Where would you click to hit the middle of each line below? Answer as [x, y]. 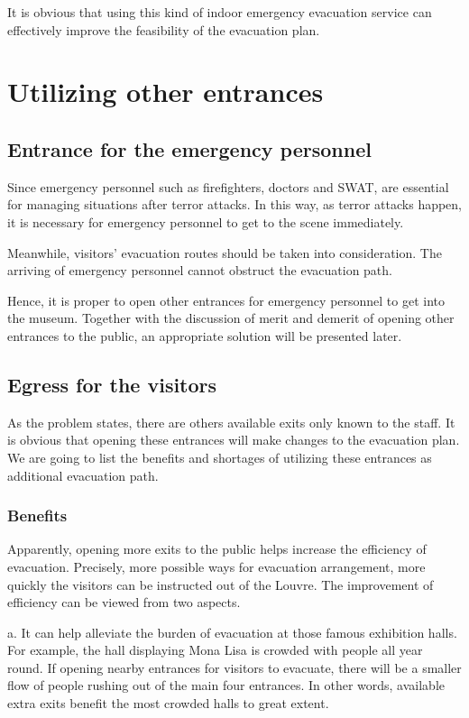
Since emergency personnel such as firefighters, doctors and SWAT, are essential [228, 186]
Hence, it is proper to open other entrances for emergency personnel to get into [226, 300]
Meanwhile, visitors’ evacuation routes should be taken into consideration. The [225, 252]
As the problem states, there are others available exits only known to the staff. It [231, 422]
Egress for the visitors [112, 384]
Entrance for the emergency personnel [189, 148]
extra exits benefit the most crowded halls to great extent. [168, 703]
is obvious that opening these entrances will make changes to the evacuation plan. [234, 440]
